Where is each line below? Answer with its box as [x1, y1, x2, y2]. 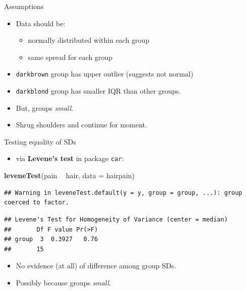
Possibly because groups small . [16, 277, 111, 287]
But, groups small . [16, 102, 74, 113]
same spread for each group [28, 51, 113, 62]
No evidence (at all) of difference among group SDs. [16, 260, 176, 271]
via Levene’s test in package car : [16, 153, 124, 164]
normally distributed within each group [28, 35, 150, 45]
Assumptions [4, 1, 44, 11]
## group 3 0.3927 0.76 [4, 236, 98, 243]
